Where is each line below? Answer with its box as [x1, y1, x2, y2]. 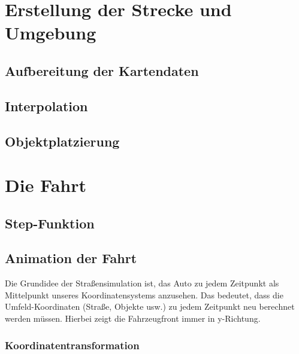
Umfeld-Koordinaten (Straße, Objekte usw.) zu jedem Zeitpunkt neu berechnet [5, 300, 295, 313]
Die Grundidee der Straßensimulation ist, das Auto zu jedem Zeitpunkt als [5, 277, 279, 289]
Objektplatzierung [5, 132, 120, 150]
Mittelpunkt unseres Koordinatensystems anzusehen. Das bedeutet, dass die [5, 288, 283, 301]
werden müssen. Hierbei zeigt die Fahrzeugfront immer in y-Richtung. [5, 312, 261, 325]
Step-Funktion [5, 213, 95, 232]
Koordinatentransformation [5, 337, 140, 352]
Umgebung [5, 20, 96, 45]
